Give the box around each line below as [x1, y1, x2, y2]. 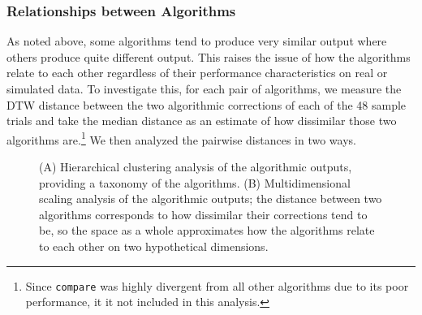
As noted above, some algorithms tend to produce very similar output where [6, 32, 387, 50]
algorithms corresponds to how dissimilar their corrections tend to [39, 205, 368, 222]
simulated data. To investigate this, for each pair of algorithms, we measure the [6, 80, 402, 97]
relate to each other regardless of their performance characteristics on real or [6, 64, 388, 81]
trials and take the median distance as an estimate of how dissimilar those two [6, 112, 397, 129]
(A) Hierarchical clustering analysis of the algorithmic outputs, [39, 158, 352, 175]
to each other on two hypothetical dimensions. [39, 238, 269, 254]
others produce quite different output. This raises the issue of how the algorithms [6, 48, 411, 65]
